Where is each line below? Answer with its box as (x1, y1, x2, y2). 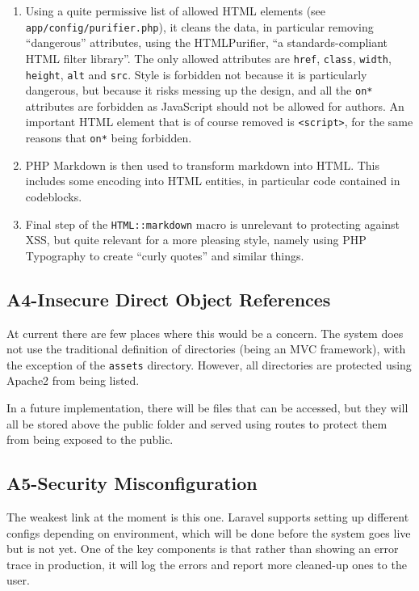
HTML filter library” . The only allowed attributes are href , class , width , (25, 49, 392, 66)
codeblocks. (25, 188, 82, 205)
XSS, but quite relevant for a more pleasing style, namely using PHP (25, 231, 367, 248)
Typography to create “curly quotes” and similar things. (25, 247, 304, 264)
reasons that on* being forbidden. (25, 129, 192, 146)
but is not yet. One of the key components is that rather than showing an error (6, 540, 399, 557)
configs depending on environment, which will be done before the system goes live (6, 524, 411, 541)
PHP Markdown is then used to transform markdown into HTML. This (25, 156, 379, 173)
